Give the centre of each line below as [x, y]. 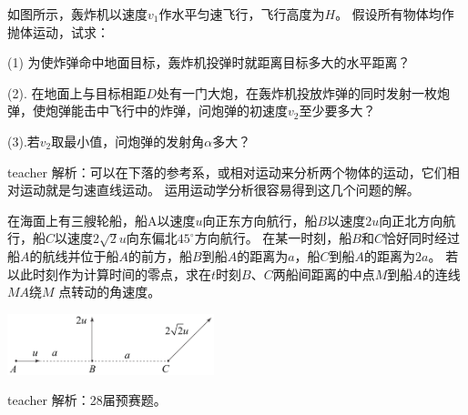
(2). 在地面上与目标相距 [77, 92]
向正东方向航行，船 [260, 220]
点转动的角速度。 [110, 292]
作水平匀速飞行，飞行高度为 [242, 14]
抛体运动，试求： [58, 31]
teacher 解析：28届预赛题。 [87, 400]
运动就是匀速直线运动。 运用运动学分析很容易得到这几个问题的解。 [219, 190]
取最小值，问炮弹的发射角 [128, 141]
